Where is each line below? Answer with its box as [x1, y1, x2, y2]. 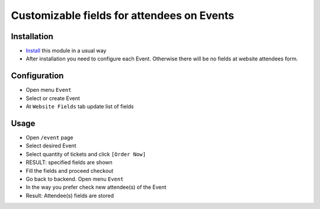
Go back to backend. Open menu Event [25, 175, 124, 182]
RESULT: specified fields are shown [25, 159, 113, 166]
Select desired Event [25, 142, 76, 149]
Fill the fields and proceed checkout [25, 167, 114, 174]
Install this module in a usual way [25, 47, 107, 54]
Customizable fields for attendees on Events [11, 9, 234, 22]
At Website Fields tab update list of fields [25, 103, 134, 110]
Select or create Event [25, 95, 80, 102]
